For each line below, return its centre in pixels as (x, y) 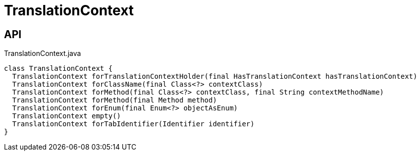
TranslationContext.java (43, 53)
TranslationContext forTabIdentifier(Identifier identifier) (133, 124)
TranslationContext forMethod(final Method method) (114, 100)
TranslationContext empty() (67, 116)
